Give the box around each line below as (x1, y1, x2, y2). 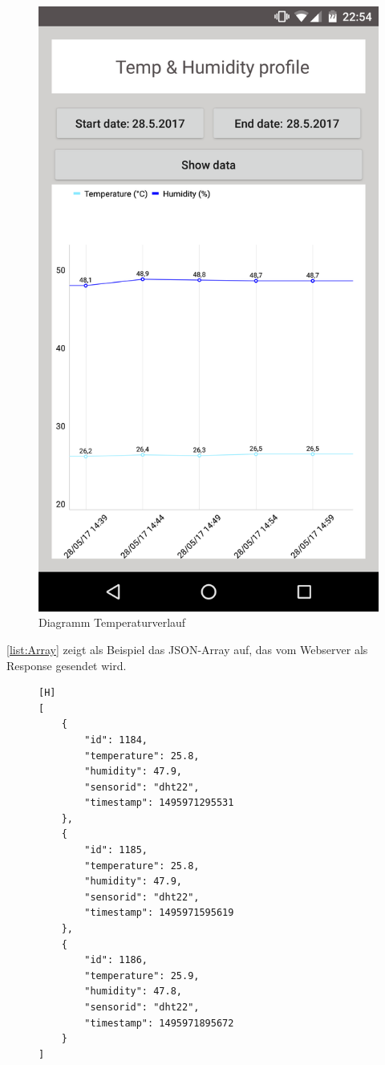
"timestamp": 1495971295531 (84, 797, 234, 809)
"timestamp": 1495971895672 (84, 1017, 234, 1029)
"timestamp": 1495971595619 (84, 907, 234, 919)
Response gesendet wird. (6, 656, 127, 673)
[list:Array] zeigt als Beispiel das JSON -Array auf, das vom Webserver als (6, 640, 368, 657)
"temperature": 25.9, (84, 969, 200, 982)
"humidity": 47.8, (84, 986, 182, 998)
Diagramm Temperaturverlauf (38, 614, 186, 631)
